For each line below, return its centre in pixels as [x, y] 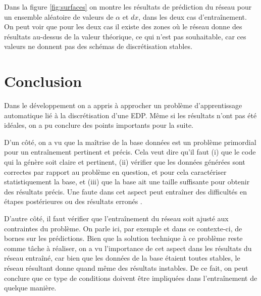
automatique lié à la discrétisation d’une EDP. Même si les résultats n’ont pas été [130, 115]
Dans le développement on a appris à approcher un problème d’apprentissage [123, 105]
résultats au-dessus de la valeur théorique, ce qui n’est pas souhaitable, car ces [125, 36]
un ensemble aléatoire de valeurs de [59, 16]
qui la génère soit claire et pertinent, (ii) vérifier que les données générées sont [125, 162]
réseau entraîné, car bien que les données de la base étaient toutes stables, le [122, 258]
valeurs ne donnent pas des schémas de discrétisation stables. [98, 46]
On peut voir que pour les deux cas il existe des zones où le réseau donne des [123, 27]
